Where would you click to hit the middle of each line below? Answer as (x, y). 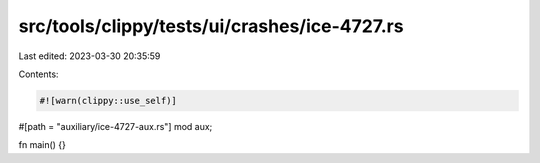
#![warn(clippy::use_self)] (108, 100)
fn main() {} (42, 145)
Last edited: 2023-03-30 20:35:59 (89, 56)
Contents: (38, 74)
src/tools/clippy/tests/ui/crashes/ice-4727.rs (211, 26)
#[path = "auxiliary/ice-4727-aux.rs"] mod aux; (115, 126)
